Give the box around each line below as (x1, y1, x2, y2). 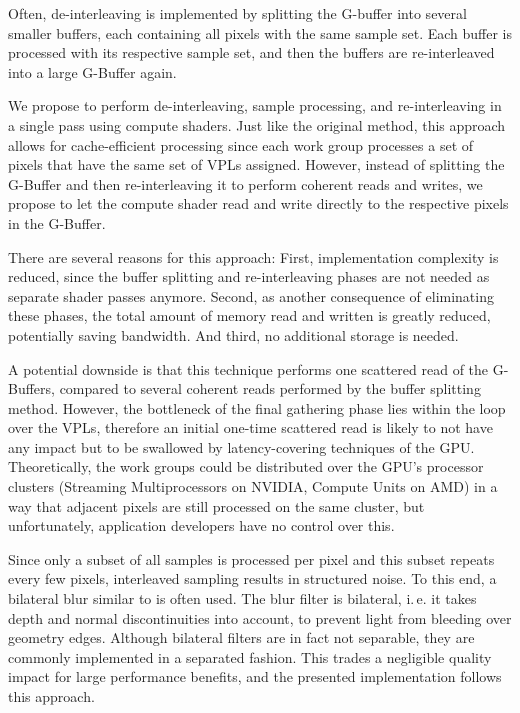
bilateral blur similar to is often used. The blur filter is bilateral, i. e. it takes (8, 588, 477, 609)
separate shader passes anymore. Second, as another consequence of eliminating (8, 285, 494, 306)
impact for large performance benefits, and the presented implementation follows (8, 666, 502, 687)
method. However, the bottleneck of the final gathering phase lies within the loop (8, 397, 506, 418)
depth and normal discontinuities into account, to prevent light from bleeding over (8, 607, 512, 628)
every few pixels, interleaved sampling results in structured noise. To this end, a (8, 568, 497, 589)
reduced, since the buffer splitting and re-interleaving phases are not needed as (8, 266, 490, 287)
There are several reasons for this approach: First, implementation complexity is (8, 246, 499, 267)
